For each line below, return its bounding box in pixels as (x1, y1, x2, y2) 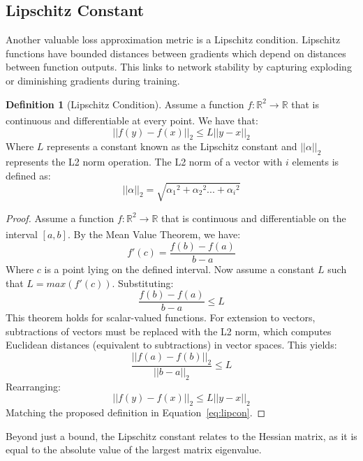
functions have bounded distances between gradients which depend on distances (6, 45, 346, 60)
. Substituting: (112, 275, 174, 290)
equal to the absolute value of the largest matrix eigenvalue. (6, 442, 262, 457)
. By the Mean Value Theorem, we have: (67, 227, 241, 242)
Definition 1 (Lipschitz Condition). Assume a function (6, 96, 244, 111)
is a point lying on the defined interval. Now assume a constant (44, 261, 315, 276)
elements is (292, 154, 339, 169)
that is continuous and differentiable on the (161, 210, 346, 225)
